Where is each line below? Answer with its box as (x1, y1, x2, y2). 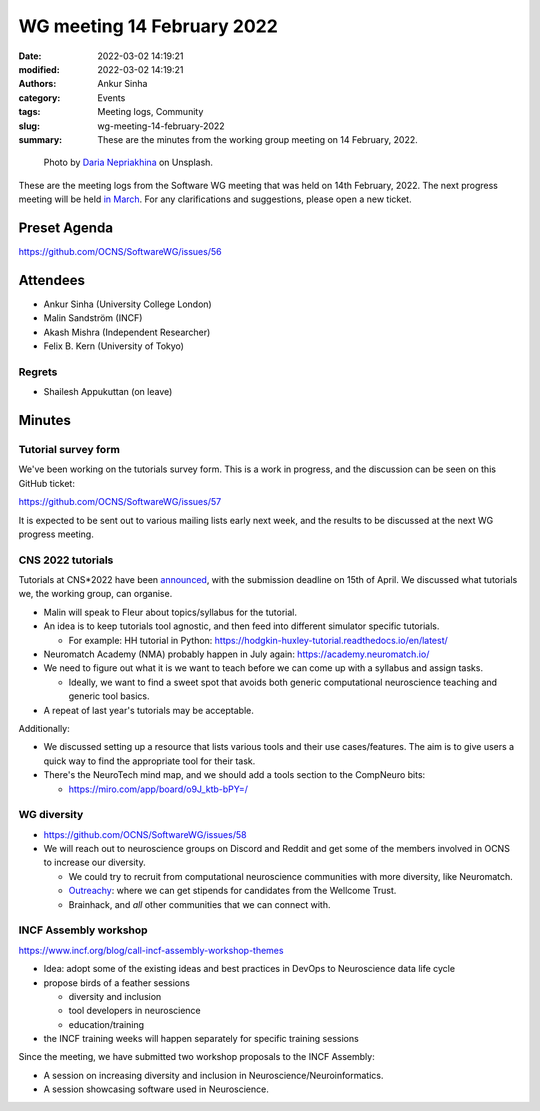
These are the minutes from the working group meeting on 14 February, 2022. (97, 133, 419, 145)
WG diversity (18, 808, 84, 822)
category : (18, 91, 61, 104)
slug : (18, 120, 40, 132)
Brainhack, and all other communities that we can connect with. (68, 898, 331, 910)
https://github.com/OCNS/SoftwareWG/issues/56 (18, 245, 222, 257)
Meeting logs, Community (97, 106, 204, 118)
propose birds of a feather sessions (43, 976, 190, 989)
